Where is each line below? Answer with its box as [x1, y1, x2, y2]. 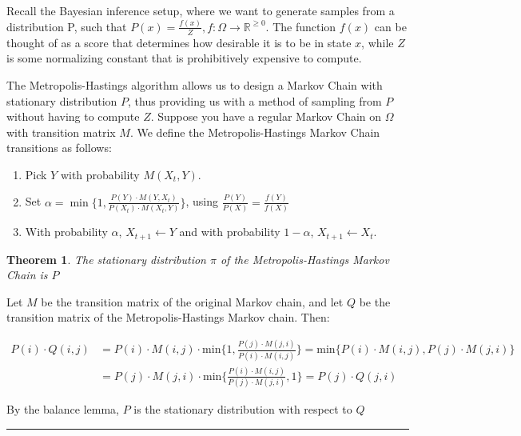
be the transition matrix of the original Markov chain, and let [41, 293, 344, 310]
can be [374, 18, 407, 34]
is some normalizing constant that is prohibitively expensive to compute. [6, 50, 362, 66]
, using [185, 193, 218, 210]
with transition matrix [6, 123, 116, 140]
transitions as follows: [6, 139, 112, 156]
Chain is [6, 266, 48, 283]
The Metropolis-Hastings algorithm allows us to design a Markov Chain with [6, 76, 383, 93]
